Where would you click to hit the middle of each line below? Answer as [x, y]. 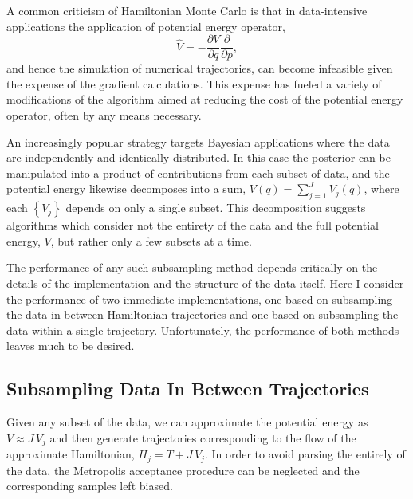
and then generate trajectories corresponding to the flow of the [203, 437]
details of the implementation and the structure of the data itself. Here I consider [205, 283]
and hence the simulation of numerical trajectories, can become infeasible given [200, 68]
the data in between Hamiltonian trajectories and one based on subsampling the [203, 314]
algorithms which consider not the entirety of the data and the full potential [193, 225]
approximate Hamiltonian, [71, 454]
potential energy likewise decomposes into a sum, [126, 189]
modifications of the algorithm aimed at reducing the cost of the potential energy [205, 99]
